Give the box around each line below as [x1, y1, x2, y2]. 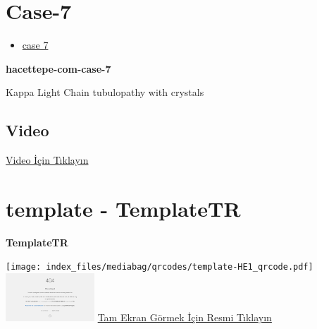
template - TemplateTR [6, 193, 241, 222]
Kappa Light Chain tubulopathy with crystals [6, 85, 204, 100]
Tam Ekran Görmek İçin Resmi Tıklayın [97, 310, 272, 325]
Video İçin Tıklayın [6, 152, 89, 167]
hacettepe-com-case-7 [6, 61, 111, 76]
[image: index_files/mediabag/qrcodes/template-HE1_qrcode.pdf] [6, 262, 313, 273]
